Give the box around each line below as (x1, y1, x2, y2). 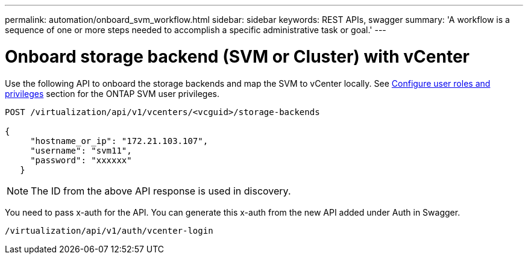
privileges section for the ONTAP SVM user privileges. (5, 88, 219, 99)
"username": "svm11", (30, 145, 132, 155)
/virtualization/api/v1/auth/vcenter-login (5, 225, 213, 236)
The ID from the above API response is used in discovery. (31, 184, 291, 197)
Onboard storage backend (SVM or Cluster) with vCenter (5, 46, 470, 67)
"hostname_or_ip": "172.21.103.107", (30, 136, 209, 146)
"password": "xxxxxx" (30, 155, 132, 165)
